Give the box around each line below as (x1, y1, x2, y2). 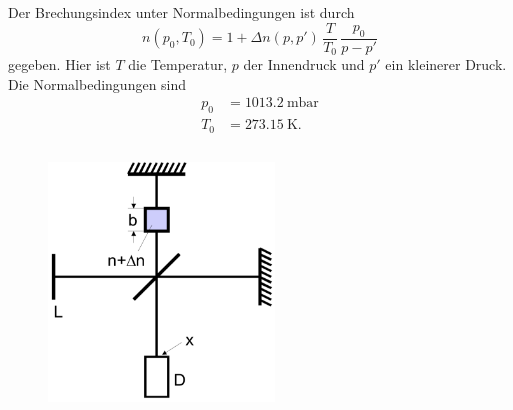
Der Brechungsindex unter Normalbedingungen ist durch (8, 2, 355, 22)
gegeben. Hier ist (8, 54, 111, 75)
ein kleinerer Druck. (385, 54, 507, 75)
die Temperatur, (128, 54, 228, 75)
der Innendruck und (243, 54, 365, 75)
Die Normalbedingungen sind (8, 73, 187, 94)
